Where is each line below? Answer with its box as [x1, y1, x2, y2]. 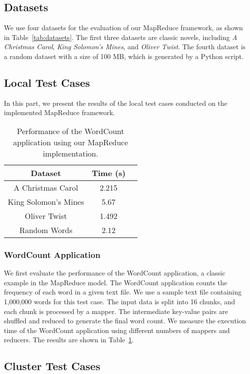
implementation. [43, 147, 98, 159]
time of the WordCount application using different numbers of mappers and [4, 325, 230, 335]
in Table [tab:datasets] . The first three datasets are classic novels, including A [4, 32, 237, 42]
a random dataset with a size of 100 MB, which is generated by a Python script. [4, 51, 244, 61]
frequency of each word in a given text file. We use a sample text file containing [4, 287, 242, 297]
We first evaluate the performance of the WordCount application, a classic [4, 268, 226, 278]
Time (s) [92, 167, 126, 178]
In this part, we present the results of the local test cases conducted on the [4, 98, 228, 108]
